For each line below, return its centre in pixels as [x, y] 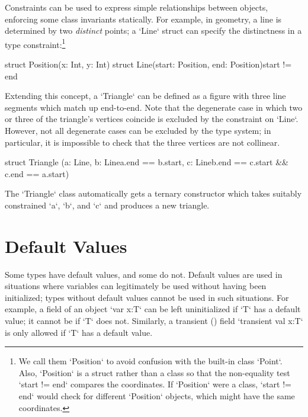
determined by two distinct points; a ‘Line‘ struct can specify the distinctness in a [153, 31]
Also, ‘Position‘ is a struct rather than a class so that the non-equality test [154, 372]
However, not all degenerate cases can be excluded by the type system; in [138, 130]
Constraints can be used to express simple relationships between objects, [137, 7]
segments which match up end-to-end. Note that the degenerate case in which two [154, 107]
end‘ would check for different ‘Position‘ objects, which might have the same [157, 396]
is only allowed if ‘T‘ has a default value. [79, 332]
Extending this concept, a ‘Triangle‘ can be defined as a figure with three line [145, 96]
